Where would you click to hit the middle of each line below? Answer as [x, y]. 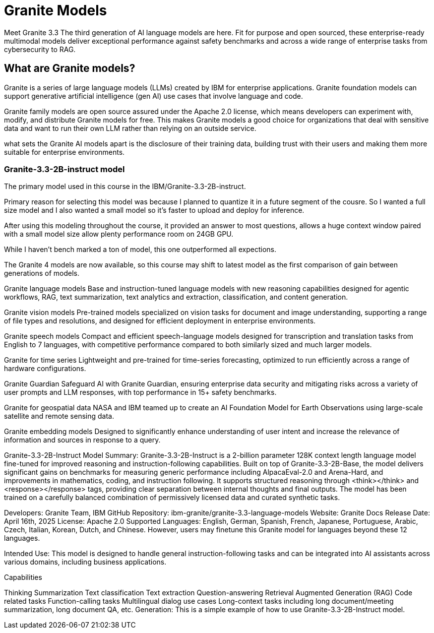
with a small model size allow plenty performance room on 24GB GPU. [119, 234]
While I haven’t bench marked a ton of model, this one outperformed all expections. [140, 250]
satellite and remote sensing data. [59, 416]
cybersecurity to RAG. [40, 49]
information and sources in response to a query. [82, 440]
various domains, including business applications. [85, 562]
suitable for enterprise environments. [64, 152]
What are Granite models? [70, 68]
